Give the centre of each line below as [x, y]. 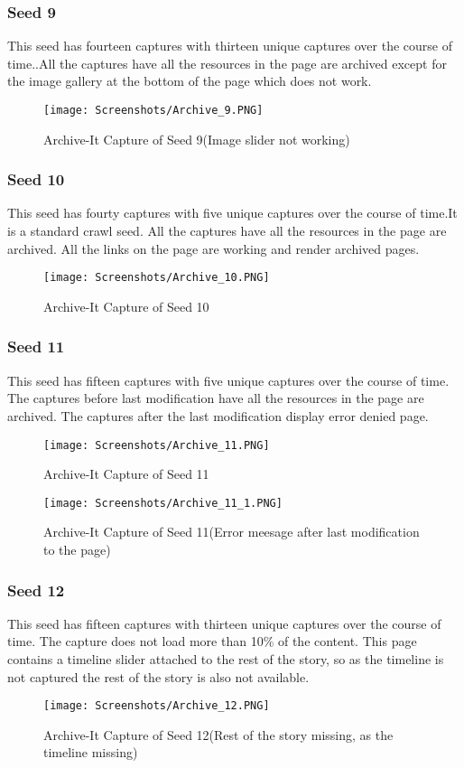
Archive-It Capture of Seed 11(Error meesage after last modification [232, 532]
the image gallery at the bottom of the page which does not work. [190, 81]
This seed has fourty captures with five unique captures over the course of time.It [232, 213]
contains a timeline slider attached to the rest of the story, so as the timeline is [226, 659]
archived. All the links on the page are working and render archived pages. [213, 248]
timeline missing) [91, 752]
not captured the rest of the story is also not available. [158, 676]
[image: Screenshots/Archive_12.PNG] [157, 706]
